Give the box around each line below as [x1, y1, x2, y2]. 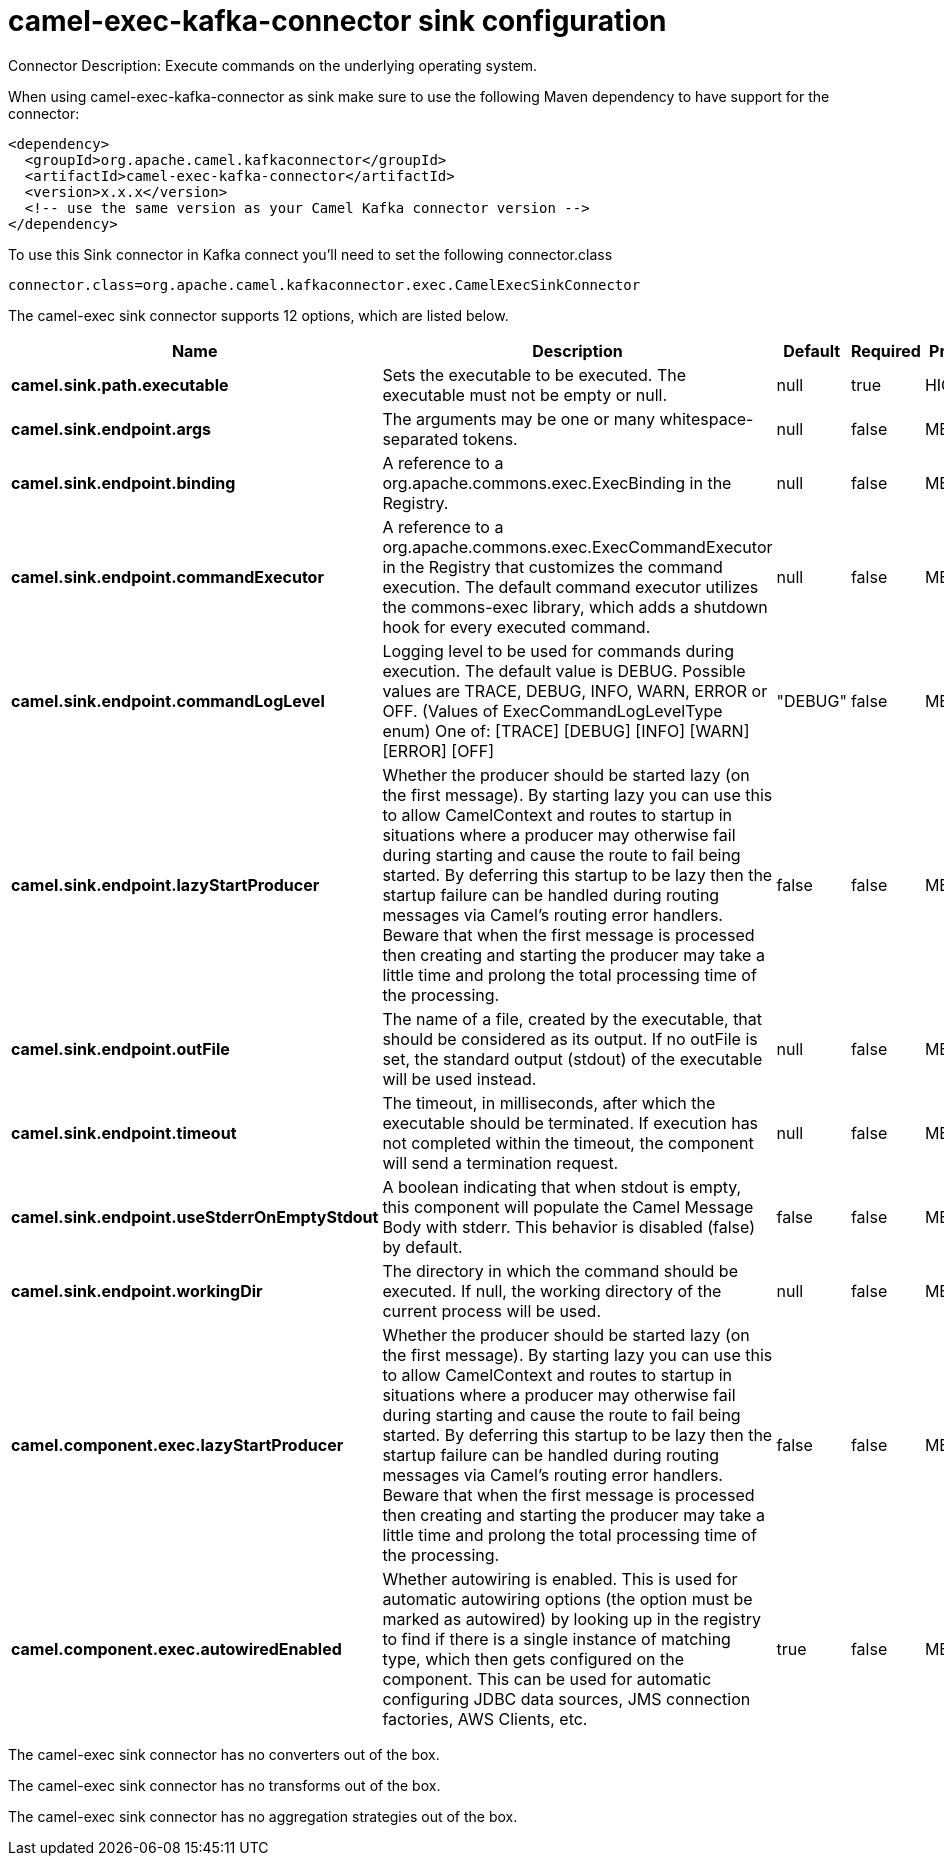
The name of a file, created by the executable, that [382, 1008, 763, 1029]
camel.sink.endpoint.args [11, 418, 212, 439]
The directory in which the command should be [382, 1260, 738, 1281]
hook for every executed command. [382, 616, 651, 637]
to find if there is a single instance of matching [382, 1628, 731, 1649]
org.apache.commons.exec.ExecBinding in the [382, 472, 732, 493]
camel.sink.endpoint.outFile [11, 1038, 230, 1059]
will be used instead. [382, 1068, 537, 1089]
